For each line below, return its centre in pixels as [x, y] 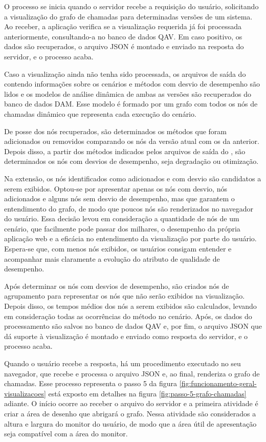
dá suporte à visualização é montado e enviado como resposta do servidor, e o [126, 336]
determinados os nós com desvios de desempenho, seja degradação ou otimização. [131, 161]
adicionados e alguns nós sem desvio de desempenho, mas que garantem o [119, 198]
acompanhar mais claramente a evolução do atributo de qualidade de [112, 258]
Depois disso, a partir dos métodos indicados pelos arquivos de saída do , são [125, 151]
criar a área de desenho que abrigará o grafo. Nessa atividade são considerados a [130, 413]
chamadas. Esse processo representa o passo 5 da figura [91, 383]
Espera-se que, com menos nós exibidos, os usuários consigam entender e [118, 249]
